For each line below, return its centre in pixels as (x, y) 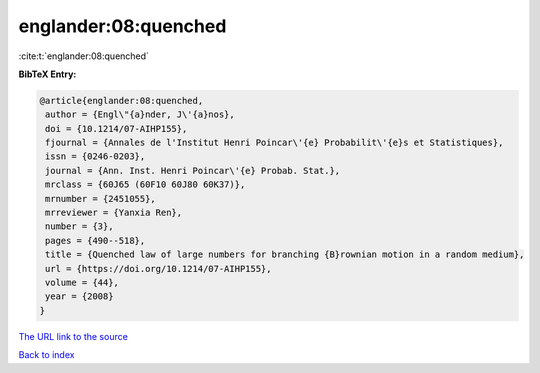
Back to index (46, 355)
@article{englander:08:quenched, (121, 100)
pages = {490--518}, (95, 240)
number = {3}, (79, 226)
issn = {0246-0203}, (95, 156)
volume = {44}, (82, 282)
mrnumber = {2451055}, (101, 198)
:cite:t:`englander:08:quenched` (84, 56)
